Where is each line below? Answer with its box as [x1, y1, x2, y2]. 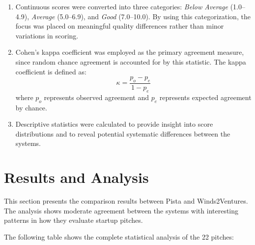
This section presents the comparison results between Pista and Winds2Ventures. [4, 196, 248, 206]
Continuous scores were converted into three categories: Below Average [15, 1, 228, 11]
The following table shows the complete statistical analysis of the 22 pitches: [4, 231, 234, 242]
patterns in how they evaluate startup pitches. [4, 215, 143, 225]
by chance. [15, 102, 47, 112]
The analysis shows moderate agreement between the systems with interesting [4, 205, 239, 215]
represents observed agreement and [44, 92, 149, 102]
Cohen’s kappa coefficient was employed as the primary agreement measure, [15, 47, 244, 57]
